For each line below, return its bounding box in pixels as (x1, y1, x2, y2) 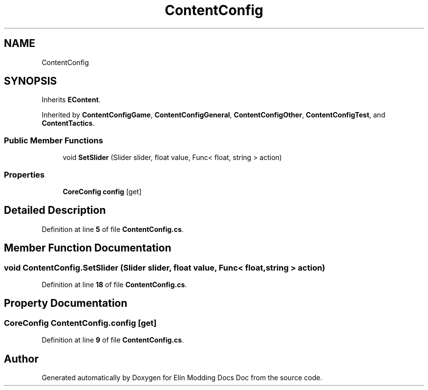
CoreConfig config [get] (63, 187, 142, 196)
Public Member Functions (4, 135, 103, 145)
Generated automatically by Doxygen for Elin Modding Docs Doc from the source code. (42, 373, 322, 382)
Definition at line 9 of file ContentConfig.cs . (42, 336, 184, 344)
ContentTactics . (42, 119, 95, 128)
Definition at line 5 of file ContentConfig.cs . (42, 225, 184, 233)
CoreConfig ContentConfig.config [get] (4, 318, 157, 328)
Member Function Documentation (4, 242, 171, 254)
